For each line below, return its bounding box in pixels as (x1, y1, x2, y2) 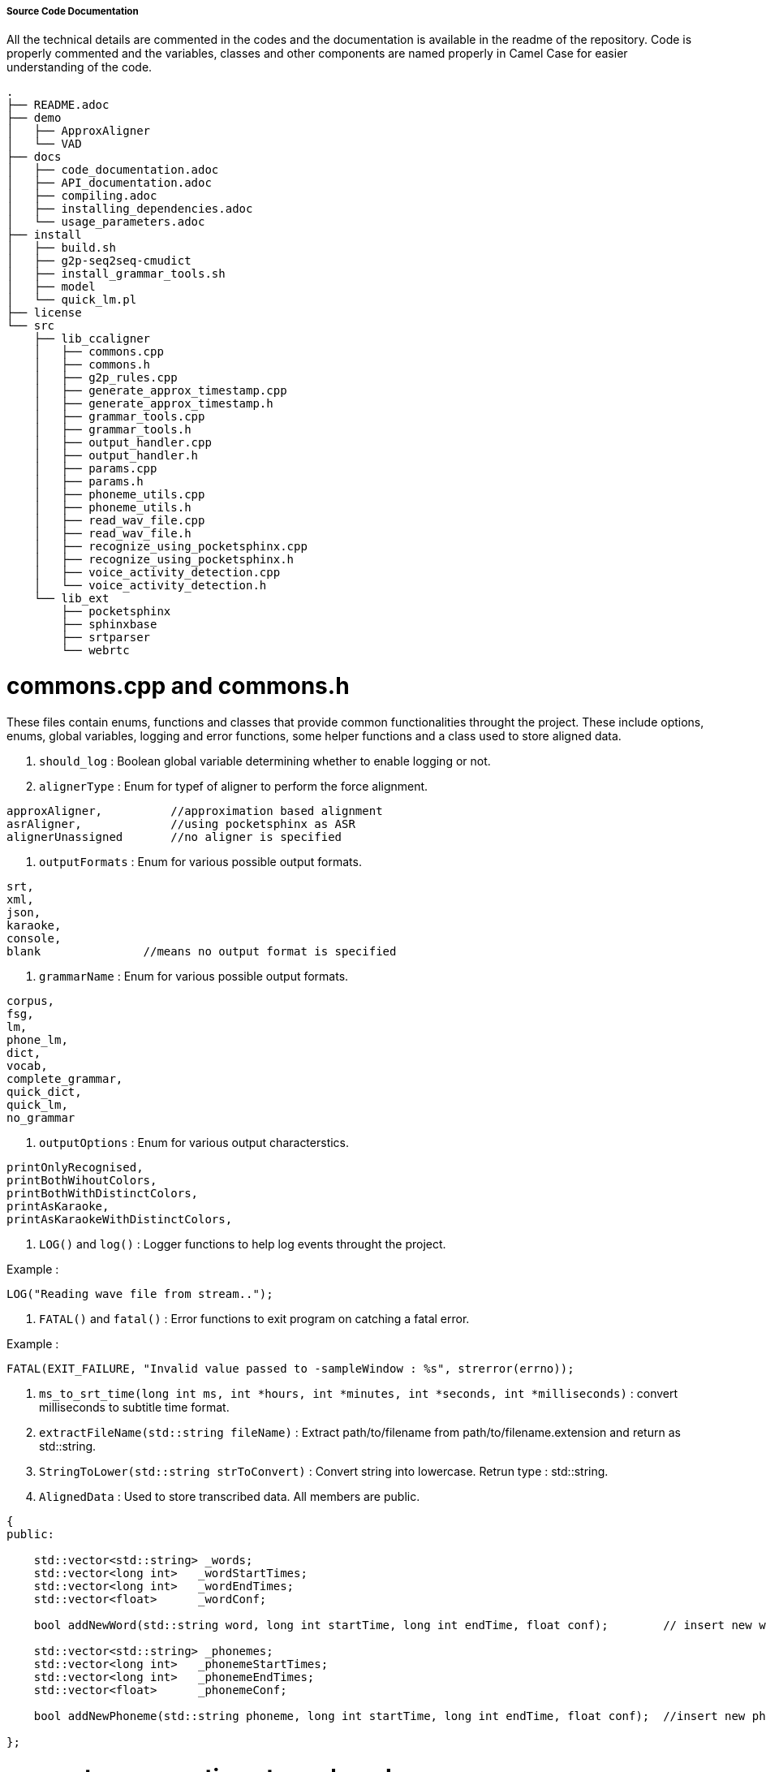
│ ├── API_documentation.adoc (6, 176, 212, 190)
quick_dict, (6, 1084, 82, 1098)
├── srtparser (61, 631, 151, 645)
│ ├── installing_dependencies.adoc (6, 202, 253, 216)
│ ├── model (6, 280, 96, 294)
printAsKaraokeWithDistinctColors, (6, 1212, 233, 1226)
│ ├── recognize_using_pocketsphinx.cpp (33, 540, 308, 554)
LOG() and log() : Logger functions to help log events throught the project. (39, 1236, 446, 1251)
